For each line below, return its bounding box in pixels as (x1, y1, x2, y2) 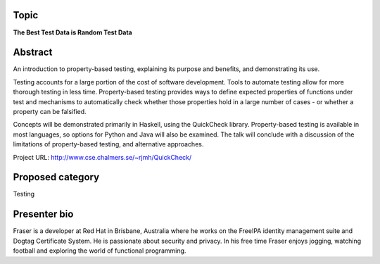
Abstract (13, 46, 53, 58)
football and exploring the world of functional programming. (13, 246, 186, 255)
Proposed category (13, 171, 100, 183)
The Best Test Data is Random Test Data (13, 28, 133, 37)
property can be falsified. (13, 107, 87, 115)
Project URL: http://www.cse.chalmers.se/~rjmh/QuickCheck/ (13, 153, 192, 161)
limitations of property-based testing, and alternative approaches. (13, 140, 204, 149)
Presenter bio (13, 208, 74, 220)
